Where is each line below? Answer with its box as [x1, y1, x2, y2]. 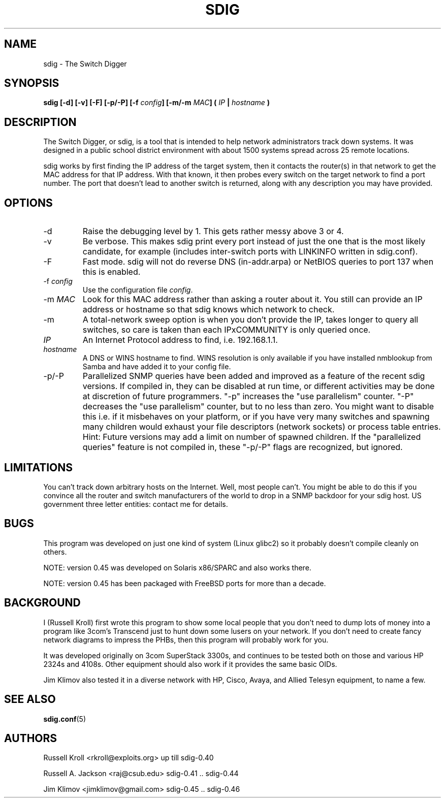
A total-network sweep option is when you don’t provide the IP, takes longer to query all [82, 314, 419, 325]
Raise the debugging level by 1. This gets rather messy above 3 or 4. [82, 226, 344, 237]
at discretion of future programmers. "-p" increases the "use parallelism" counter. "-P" [82, 391, 414, 402]
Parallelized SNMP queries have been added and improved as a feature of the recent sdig [82, 371, 425, 381]
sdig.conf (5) [43, 714, 86, 723]
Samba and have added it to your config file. [82, 362, 231, 371]
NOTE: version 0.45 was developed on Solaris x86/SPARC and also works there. [43, 563, 311, 572]
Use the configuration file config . [82, 285, 193, 295]
